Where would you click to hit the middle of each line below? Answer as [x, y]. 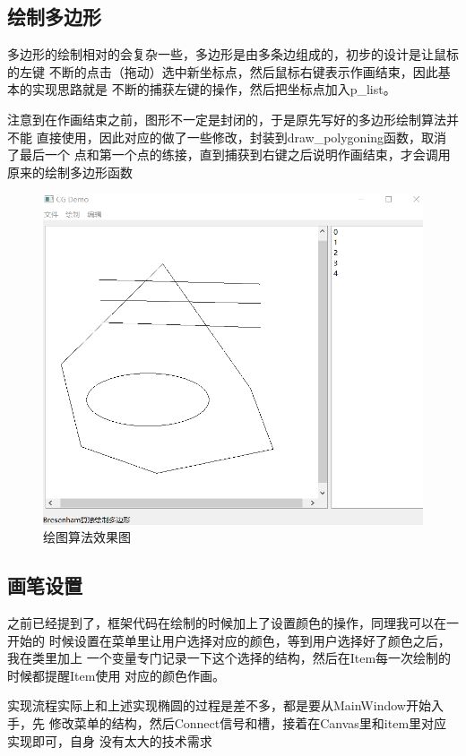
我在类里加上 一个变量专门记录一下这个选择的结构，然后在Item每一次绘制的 [229, 658]
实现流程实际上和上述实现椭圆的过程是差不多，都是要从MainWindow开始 [219, 705]
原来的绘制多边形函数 [70, 172]
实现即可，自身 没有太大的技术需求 [110, 740]
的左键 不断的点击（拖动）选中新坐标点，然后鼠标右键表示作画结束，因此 [223, 71]
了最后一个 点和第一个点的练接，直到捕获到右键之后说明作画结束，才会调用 [229, 155]
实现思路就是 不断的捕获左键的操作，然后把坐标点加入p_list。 [214, 89]
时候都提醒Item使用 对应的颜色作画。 [116, 675]
